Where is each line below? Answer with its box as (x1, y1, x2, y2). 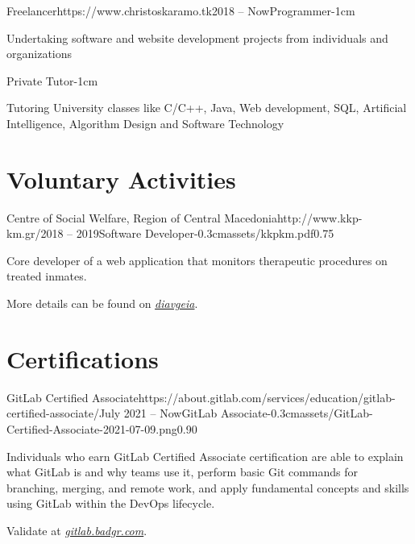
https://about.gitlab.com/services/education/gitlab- (138, 388, 396, 405)
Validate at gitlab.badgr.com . (6, 521, 147, 538)
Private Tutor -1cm (6, 72, 98, 89)
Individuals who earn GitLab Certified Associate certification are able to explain (6, 447, 404, 464)
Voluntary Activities (6, 162, 236, 195)
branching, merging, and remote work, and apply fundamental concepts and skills (6, 479, 409, 496)
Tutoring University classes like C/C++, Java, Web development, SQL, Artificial (6, 99, 407, 116)
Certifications (6, 342, 159, 375)
